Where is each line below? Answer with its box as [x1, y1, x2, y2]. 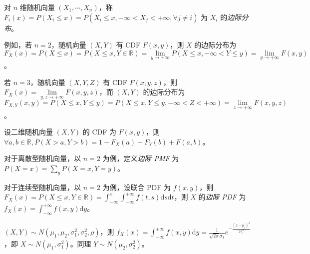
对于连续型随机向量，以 [4, 181, 81, 192]
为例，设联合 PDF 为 [102, 181, 171, 192]
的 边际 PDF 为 [198, 191, 246, 202]
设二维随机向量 [4, 126, 53, 137]
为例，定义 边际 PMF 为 [102, 153, 179, 163]
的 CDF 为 [82, 126, 117, 137]
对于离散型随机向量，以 [4, 153, 81, 163]
